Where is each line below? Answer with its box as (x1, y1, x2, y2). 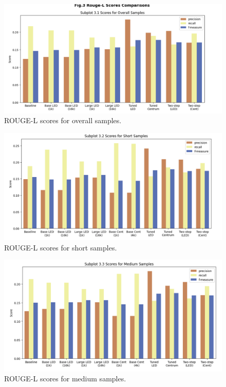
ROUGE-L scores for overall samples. (4, 115, 122, 126)
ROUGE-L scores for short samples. (4, 242, 117, 253)
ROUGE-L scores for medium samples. (4, 373, 126, 384)
